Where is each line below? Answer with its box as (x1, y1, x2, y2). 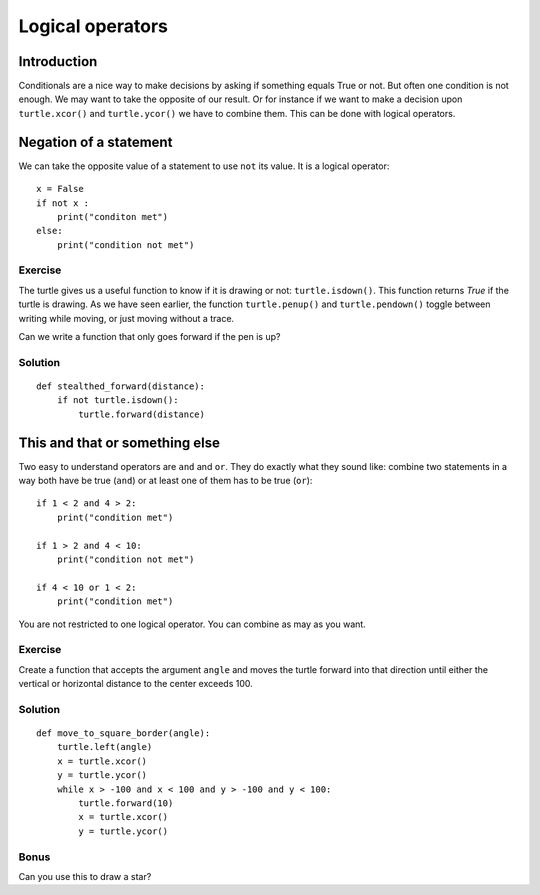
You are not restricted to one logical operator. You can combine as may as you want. (18, 618, 367, 630)
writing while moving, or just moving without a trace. (18, 312, 235, 324)
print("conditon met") (56, 211, 169, 222)
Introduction (18, 53, 98, 70)
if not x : (36, 197, 90, 209)
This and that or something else (18, 434, 220, 451)
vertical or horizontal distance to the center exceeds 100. (18, 678, 254, 690)
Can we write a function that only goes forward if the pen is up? (18, 331, 281, 343)
